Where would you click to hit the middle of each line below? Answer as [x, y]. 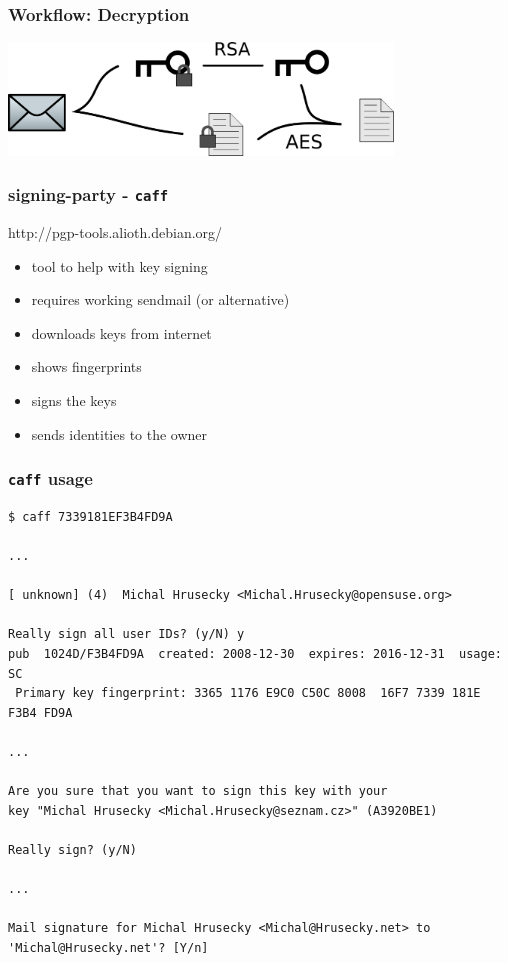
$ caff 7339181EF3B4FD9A [90, 516]
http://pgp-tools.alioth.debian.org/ [115, 231]
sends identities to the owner [119, 433]
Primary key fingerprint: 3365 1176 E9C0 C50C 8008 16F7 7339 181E [248, 693]
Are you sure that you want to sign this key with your [198, 791]
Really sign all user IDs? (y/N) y [126, 634]
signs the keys [74, 399]
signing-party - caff [88, 194]
